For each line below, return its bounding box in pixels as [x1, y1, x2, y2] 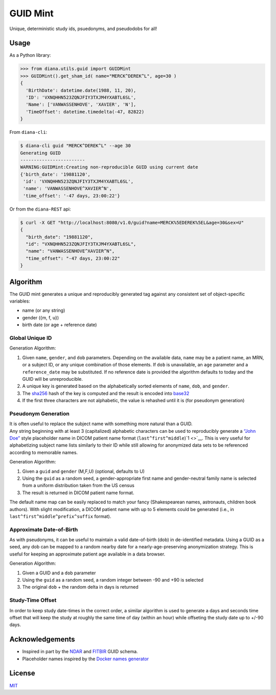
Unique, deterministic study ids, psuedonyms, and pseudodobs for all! [9, 26, 157, 32]
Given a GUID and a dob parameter [22, 570, 96, 576]
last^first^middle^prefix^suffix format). [9, 513, 111, 519]
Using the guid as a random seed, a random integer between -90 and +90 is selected [22, 577, 204, 583]
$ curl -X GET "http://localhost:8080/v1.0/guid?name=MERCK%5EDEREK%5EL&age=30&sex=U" [20, 220, 244, 225]
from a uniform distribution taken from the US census [22, 482, 135, 489]
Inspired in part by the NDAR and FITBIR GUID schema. [22, 648, 138, 655]
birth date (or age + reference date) [22, 322, 97, 328]
